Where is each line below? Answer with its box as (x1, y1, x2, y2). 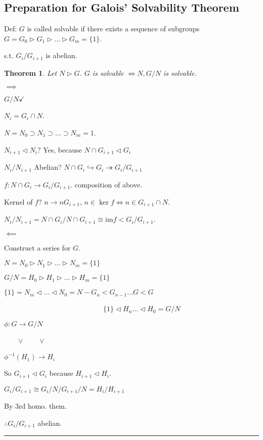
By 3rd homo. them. (4, 401, 67, 411)
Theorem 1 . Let (4, 67, 57, 78)
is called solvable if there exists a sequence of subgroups (27, 23, 200, 34)
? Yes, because (37, 144, 82, 155)
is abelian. (46, 50, 77, 61)
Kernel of (4, 196, 33, 207)
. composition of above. (70, 179, 142, 189)
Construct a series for (4, 242, 71, 253)
